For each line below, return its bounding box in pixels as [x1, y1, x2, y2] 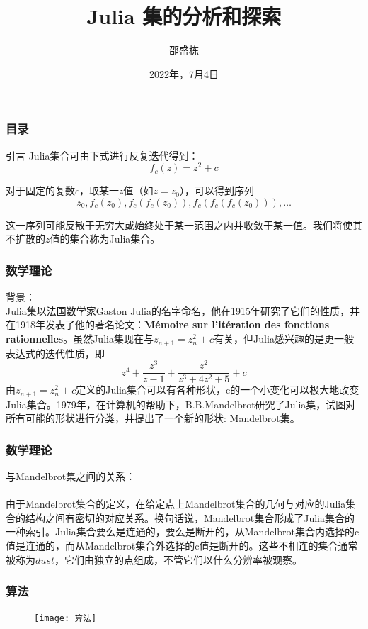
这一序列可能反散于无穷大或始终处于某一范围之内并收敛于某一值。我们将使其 [6, 217, 362, 232]
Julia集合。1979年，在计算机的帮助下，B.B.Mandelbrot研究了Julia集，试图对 [6, 396, 356, 411]
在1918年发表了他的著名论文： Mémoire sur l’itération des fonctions [6, 317, 330, 332]
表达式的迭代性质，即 [6, 345, 105, 360]
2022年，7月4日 [149, 66, 219, 81]
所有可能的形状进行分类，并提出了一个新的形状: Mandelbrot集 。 [6, 411, 300, 425]
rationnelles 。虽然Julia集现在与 [6, 331, 154, 346]
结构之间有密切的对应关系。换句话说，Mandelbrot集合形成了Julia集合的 [25, 510, 355, 525]
